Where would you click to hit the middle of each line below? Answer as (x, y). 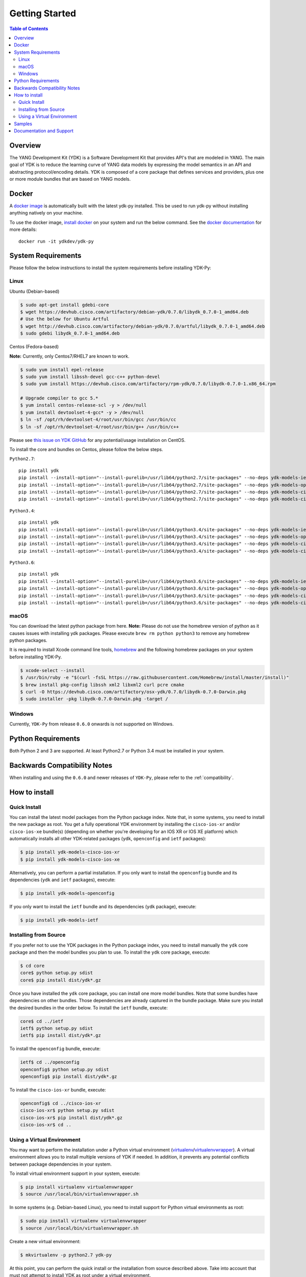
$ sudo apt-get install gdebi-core (65, 305)
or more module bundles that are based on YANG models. (70, 179)
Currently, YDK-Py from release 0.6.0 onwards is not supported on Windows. (92, 724)
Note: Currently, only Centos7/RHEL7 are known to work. (69, 356)
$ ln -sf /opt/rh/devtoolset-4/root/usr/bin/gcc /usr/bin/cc (98, 420)
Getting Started (43, 13)
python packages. (29, 640)
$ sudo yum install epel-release (62, 370)
